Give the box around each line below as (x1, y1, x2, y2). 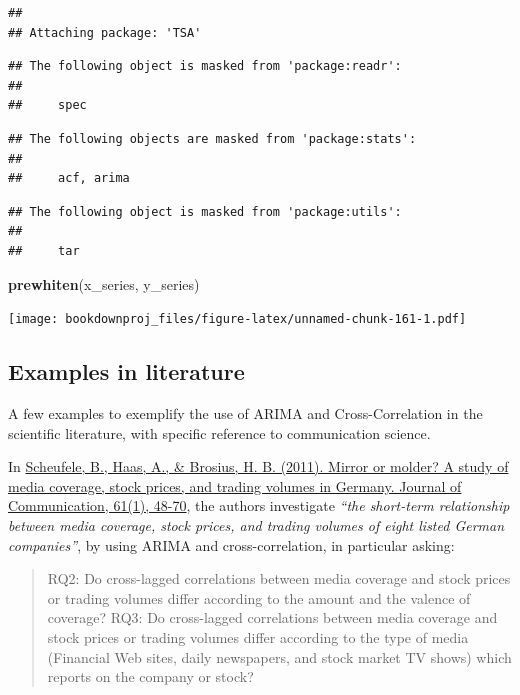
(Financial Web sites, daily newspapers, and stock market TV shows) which (47, 646, 512, 667)
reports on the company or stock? (47, 666, 254, 687)
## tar (8, 243, 80, 258)
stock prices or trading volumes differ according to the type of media (47, 626, 469, 647)
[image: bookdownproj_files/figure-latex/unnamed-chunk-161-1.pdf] (8, 312, 467, 327)
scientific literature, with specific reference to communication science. (8, 422, 431, 443)
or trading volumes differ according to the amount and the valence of (47, 587, 471, 608)
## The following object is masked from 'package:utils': (8, 204, 402, 219)
